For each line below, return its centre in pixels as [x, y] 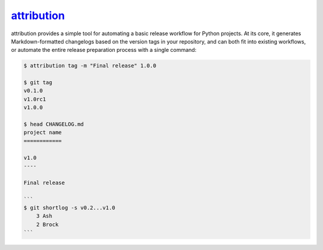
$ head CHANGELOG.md [54, 124]
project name [43, 132]
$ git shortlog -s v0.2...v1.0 [70, 208]
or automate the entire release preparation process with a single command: [104, 50]
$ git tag [38, 83]
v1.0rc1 [35, 99]
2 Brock [48, 224]
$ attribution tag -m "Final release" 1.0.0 [90, 66]
